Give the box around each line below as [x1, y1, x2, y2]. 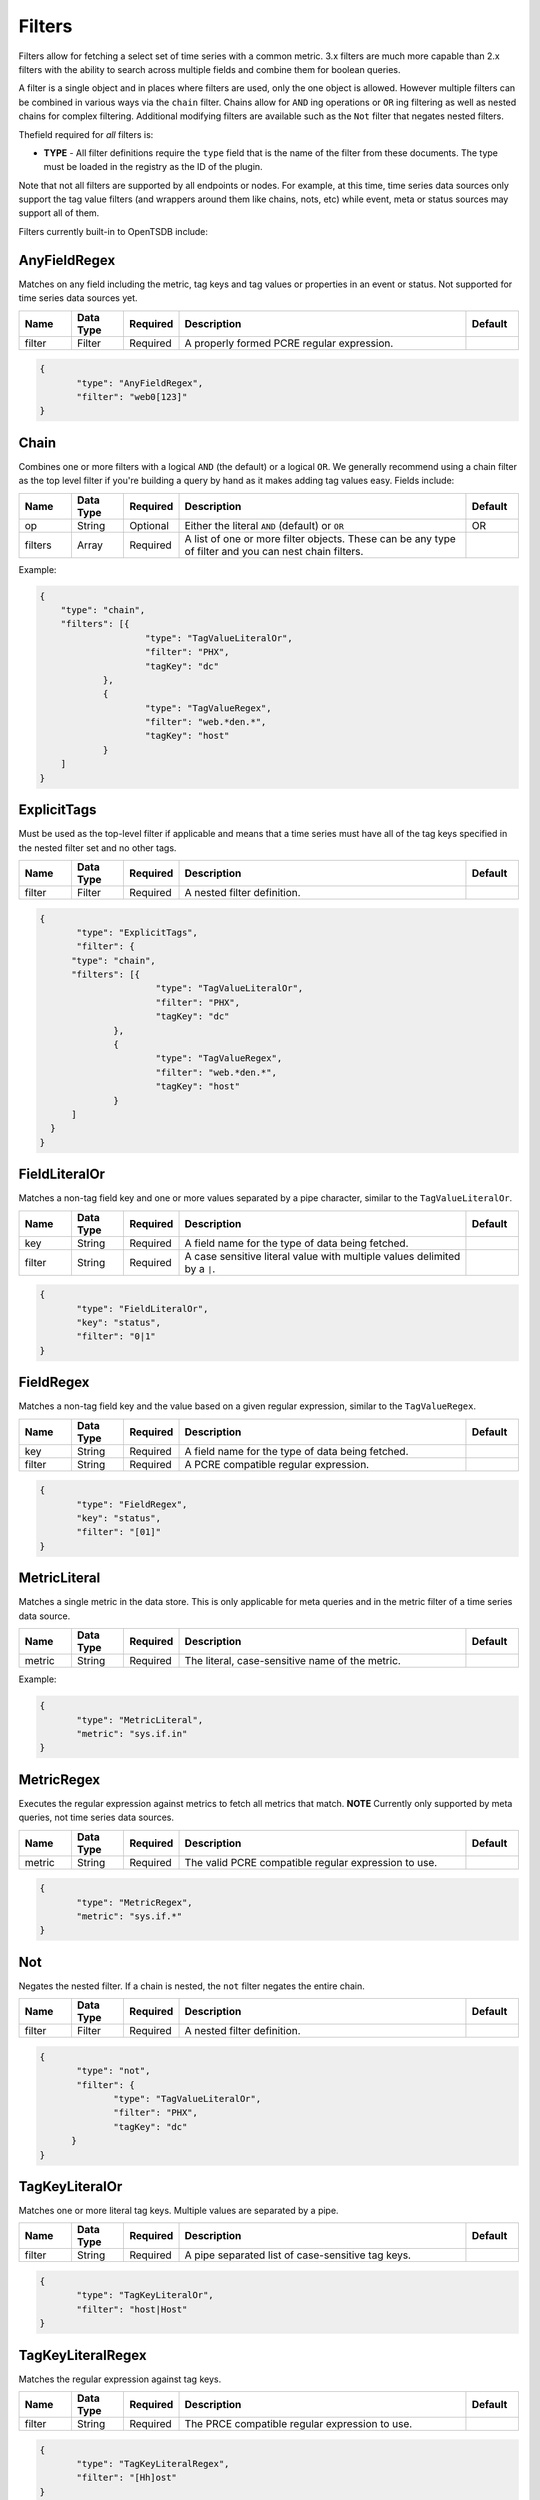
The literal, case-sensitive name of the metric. [184, 1654, 402, 1668]
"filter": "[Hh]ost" [76, 2472, 177, 2484]
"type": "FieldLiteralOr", [76, 1303, 209, 1314]
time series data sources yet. [18, 292, 139, 304]
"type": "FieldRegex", [76, 1498, 188, 1510]
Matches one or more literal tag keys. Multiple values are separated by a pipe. [18, 2205, 339, 2217]
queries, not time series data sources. [18, 1811, 175, 1824]
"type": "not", [76, 2065, 151, 2077]
